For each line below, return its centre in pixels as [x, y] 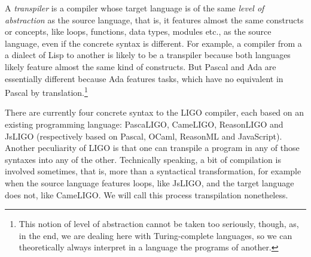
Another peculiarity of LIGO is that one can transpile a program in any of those [152, 148]
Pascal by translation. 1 [46, 91]
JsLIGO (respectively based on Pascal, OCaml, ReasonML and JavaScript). [144, 136]
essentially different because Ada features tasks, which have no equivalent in [144, 78]
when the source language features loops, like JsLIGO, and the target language [150, 182]
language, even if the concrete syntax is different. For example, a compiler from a [153, 43]
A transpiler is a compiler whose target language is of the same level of [135, 8]
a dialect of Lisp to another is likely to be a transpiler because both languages [148, 55]
